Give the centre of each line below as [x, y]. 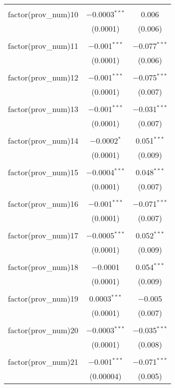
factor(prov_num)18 [43, 267]
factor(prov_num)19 [43, 298]
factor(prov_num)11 [43, 46]
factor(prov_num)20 [43, 330]
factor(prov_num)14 [43, 140]
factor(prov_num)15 [43, 172]
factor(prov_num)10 [43, 14]
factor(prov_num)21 [43, 362]
